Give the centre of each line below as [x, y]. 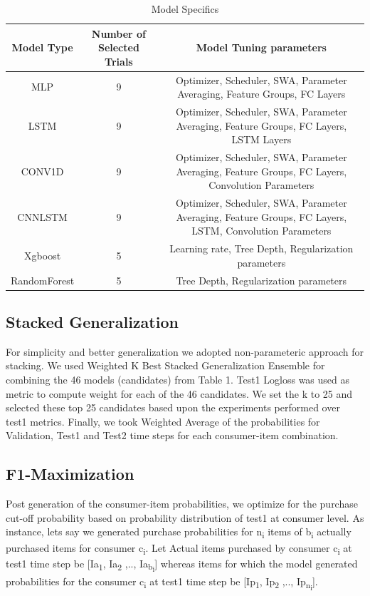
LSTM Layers [261, 139]
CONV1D [42, 171]
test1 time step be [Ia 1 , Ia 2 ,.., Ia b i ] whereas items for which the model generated [182, 565]
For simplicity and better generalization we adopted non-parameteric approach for [185, 351]
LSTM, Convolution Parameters [261, 231]
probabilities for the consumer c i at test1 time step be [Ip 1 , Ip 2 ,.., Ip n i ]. [162, 584]
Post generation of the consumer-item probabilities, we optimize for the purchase [182, 504]
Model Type [42, 47]
